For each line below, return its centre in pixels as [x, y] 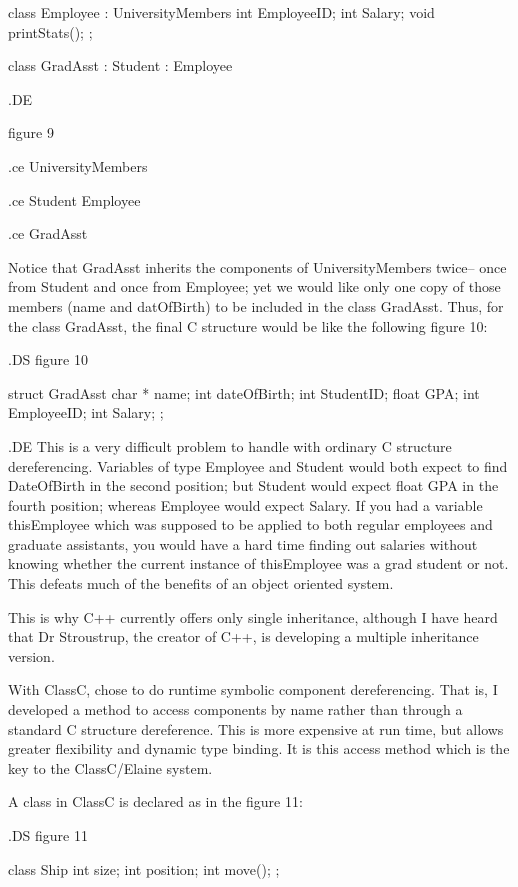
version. [31, 655]
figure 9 [31, 132]
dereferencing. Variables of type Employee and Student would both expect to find [258, 465]
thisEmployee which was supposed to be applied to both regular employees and [250, 524]
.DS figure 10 [48, 359]
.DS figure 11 [48, 835]
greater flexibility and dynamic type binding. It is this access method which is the [259, 748]
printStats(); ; [50, 31]
